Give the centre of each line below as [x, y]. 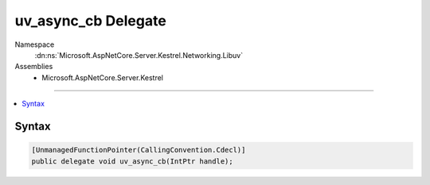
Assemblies [34, 67]
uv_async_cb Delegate [90, 21]
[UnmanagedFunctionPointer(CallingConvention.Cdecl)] [139, 150]
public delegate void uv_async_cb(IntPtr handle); [133, 161]
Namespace [35, 44]
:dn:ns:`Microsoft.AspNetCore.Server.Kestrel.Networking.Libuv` [139, 55]
